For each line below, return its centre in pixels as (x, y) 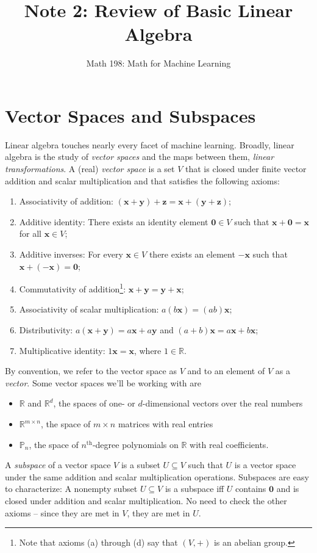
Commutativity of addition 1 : (73, 288)
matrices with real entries (166, 424)
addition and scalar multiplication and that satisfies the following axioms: (142, 180)
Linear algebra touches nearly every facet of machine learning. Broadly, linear (150, 144)
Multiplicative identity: (62, 350)
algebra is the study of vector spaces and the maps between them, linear (140, 157)
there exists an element (192, 254)
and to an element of (226, 371)
